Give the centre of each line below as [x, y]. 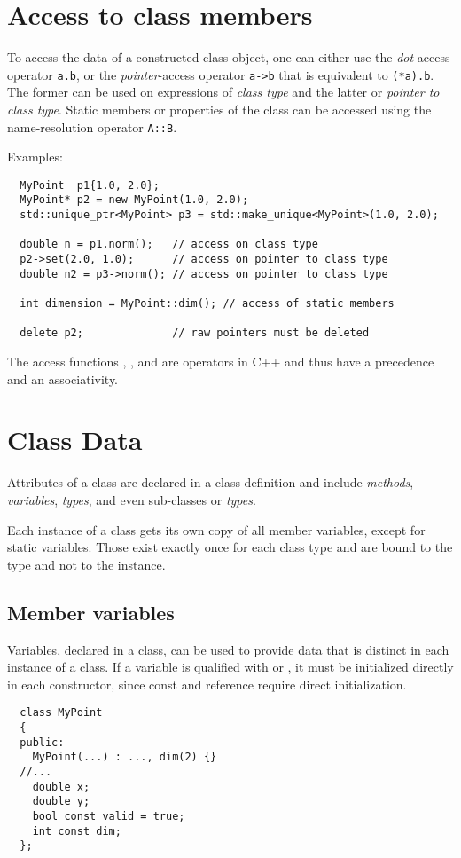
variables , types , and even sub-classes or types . [132, 499]
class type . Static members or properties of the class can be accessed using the [219, 109]
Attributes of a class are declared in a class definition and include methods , [211, 482]
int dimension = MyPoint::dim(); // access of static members [207, 304]
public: [42, 742]
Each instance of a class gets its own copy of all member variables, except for [216, 529]
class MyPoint [61, 713]
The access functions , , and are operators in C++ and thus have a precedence [221, 362]
